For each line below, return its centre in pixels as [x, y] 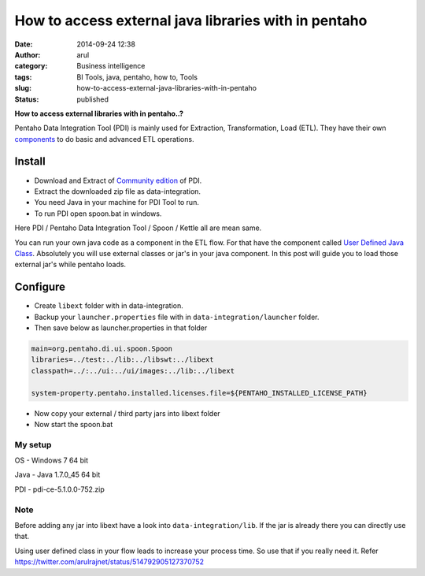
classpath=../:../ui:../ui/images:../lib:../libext [133, 371]
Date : [24, 44]
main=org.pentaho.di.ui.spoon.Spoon [102, 348]
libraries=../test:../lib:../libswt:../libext [122, 360]
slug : [23, 88]
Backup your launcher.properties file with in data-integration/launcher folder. [177, 317]
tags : [23, 77]
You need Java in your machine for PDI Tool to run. [117, 203]
